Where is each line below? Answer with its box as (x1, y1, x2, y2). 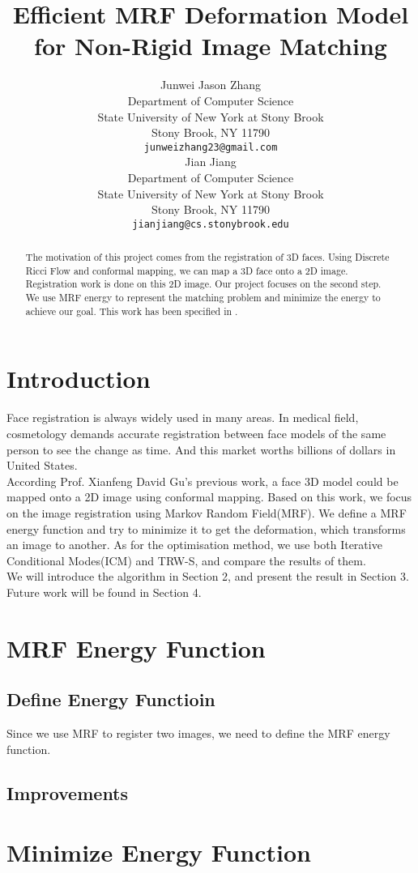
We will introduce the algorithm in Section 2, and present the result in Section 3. (6, 568, 409, 585)
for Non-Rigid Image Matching (34, 29, 387, 62)
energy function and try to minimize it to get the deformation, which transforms (6, 520, 406, 537)
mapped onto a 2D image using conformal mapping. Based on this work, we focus (6, 488, 412, 505)
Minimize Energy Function (6, 836, 311, 869)
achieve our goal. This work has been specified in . (25, 304, 238, 317)
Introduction (6, 362, 151, 395)
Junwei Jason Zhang (160, 76, 262, 93)
